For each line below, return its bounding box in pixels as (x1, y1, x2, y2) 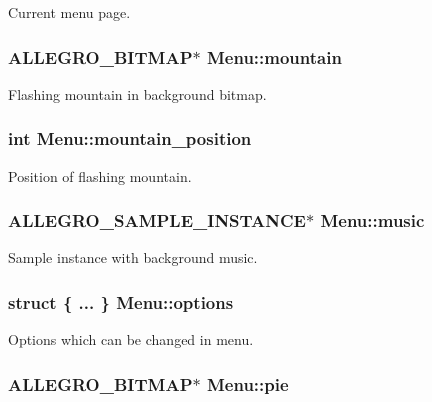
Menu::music (320, 208, 425, 233)
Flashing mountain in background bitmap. (8, 83, 267, 104)
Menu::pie (206, 371, 289, 396)
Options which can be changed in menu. (8, 329, 254, 350)
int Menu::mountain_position (8, 126, 252, 151)
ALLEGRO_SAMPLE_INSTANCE (8, 208, 306, 233)
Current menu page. (8, 2, 131, 22)
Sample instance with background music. (8, 247, 258, 268)
